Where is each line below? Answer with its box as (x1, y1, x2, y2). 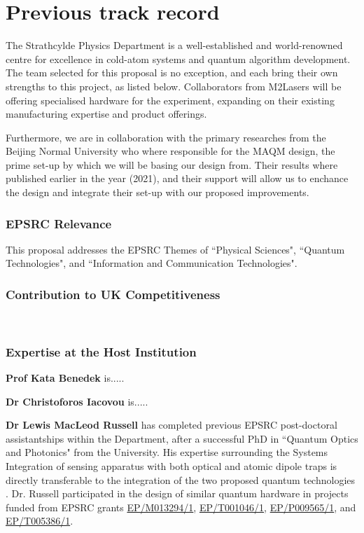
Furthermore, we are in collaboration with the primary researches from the (6, 130, 326, 144)
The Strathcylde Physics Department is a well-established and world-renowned (6, 38, 343, 53)
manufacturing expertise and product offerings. (6, 106, 207, 121)
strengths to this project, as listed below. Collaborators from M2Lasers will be (6, 78, 342, 93)
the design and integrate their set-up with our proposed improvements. (6, 185, 309, 200)
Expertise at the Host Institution (6, 342, 197, 360)
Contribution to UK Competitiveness (6, 285, 220, 303)
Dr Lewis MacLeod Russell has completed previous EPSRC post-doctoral (6, 417, 337, 432)
